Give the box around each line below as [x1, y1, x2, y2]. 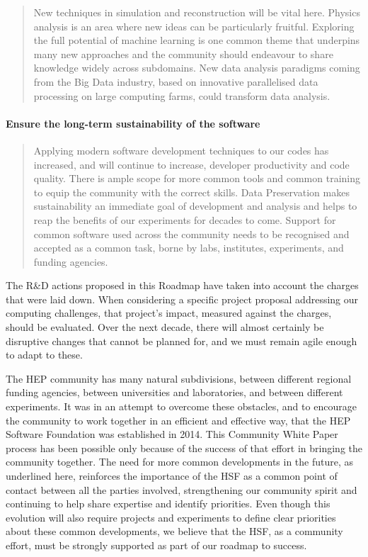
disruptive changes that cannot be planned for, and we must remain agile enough [6, 333, 357, 348]
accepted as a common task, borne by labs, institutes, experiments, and [33, 240, 344, 255]
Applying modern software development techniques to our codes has [33, 142, 329, 157]
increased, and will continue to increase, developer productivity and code [33, 157, 350, 171]
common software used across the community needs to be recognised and [33, 226, 350, 241]
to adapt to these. [6, 347, 83, 362]
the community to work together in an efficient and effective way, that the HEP [6, 412, 351, 427]
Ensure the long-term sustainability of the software [6, 116, 260, 130]
